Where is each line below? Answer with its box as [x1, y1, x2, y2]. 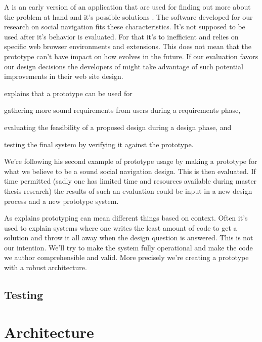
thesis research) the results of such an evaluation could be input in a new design [4, 185, 252, 196]
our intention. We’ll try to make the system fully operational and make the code [4, 242, 253, 252]
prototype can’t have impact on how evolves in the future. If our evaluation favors [4, 51, 258, 61]
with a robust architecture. [4, 262, 87, 273]
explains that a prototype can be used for [4, 88, 133, 98]
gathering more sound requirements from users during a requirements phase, [4, 105, 241, 115]
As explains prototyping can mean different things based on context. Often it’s [4, 212, 248, 223]
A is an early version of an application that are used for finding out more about [4, 2, 251, 12]
